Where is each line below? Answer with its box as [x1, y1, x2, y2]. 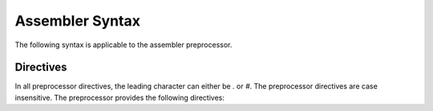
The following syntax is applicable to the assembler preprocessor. [14, 40, 233, 50]
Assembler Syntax [14, 12, 140, 30]
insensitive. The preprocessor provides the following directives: [14, 93, 225, 102]
